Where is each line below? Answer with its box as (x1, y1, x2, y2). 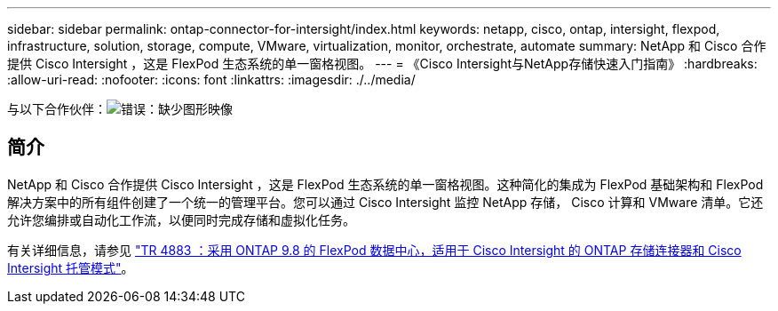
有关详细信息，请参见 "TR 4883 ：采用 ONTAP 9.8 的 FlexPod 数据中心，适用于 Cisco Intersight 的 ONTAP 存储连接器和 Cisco (7, 242, 742, 258)
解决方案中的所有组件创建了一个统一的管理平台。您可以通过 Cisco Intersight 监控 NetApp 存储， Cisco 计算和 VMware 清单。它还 (7, 194, 764, 210)
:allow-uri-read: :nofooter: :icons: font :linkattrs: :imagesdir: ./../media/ (7, 72, 416, 87)
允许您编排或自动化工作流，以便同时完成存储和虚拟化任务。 (7, 211, 355, 227)
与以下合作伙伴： (7, 101, 107, 116)
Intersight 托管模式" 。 (7, 259, 134, 275)
